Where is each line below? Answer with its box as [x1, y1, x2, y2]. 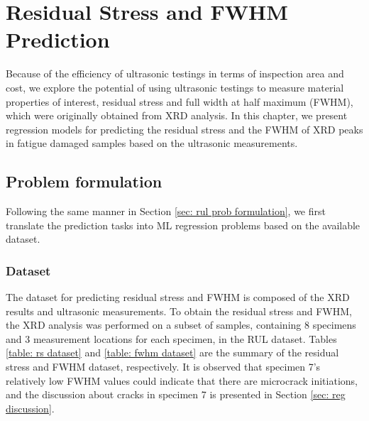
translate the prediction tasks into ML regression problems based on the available [6, 217, 360, 232]
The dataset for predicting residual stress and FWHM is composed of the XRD [6, 290, 350, 305]
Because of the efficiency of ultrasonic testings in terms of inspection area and [6, 66, 344, 81]
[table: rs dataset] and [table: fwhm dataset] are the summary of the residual [6, 345, 339, 360]
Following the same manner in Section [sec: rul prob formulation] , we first [6, 204, 326, 219]
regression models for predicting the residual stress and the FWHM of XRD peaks [6, 121, 363, 136]
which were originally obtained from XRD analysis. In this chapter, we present [6, 108, 348, 123]
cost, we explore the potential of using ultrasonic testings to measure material [6, 80, 344, 94]
